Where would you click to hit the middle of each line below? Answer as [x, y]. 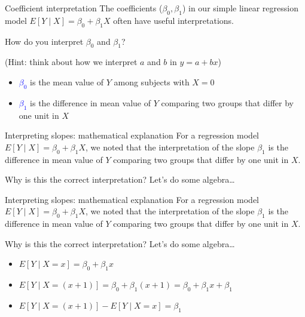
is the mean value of [67, 81]
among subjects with [152, 81]
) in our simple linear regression [240, 8]
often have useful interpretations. [173, 20]
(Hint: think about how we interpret [71, 62]
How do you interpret [44, 41]
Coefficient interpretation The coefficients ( [84, 8]
